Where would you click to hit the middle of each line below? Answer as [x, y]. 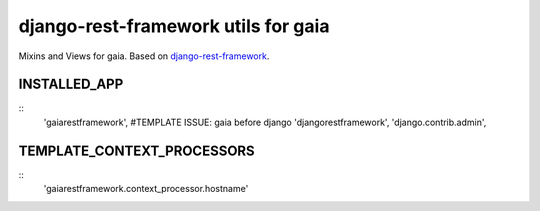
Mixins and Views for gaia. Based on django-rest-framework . [144, 56]
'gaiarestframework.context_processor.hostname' [146, 189]
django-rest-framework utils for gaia [174, 26]
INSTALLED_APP [71, 84]
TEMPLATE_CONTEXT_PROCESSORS [136, 150]
